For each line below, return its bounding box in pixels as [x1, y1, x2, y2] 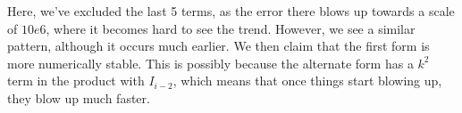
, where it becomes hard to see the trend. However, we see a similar [46, 19, 416, 37]
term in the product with [7, 71, 145, 90]
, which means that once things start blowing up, [172, 71, 442, 90]
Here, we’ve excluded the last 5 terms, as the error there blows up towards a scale [7, 2, 455, 20]
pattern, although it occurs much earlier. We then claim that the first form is [7, 36, 430, 55]
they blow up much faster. [7, 88, 150, 107]
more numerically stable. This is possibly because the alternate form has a [7, 53, 414, 72]
